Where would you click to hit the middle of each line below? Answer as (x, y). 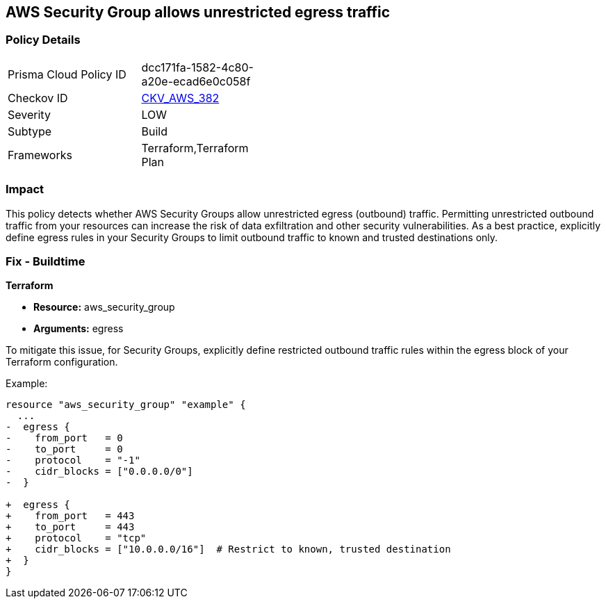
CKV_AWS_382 (180, 98)
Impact (25, 189)
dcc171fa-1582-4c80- (197, 67)
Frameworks (40, 155)
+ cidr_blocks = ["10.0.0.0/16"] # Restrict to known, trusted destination (228, 549)
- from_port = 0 (64, 438)
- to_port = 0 (64, 449)
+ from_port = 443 (70, 516)
